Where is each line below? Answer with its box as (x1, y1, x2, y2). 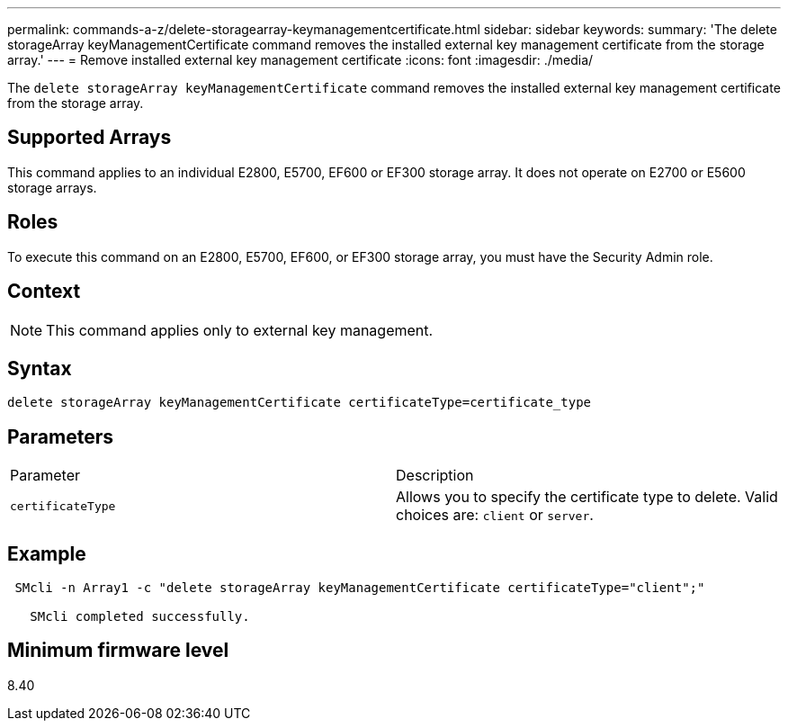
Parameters (7, 425, 113, 448)
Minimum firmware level (7, 639, 229, 662)
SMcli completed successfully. (30, 609, 250, 625)
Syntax (7, 356, 72, 380)
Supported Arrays (7, 126, 172, 149)
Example (7, 542, 86, 565)
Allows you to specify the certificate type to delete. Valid (396, 488, 778, 507)
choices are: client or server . (396, 506, 594, 525)
